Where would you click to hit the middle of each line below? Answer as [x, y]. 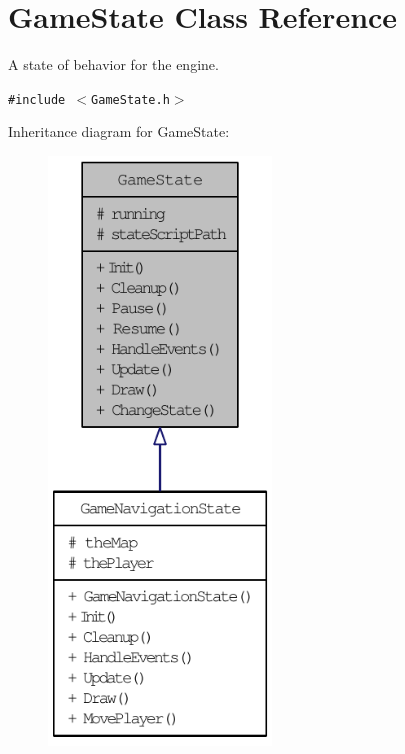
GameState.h [130, 99]
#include [37, 99]
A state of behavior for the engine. [113, 64]
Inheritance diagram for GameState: [119, 131]
